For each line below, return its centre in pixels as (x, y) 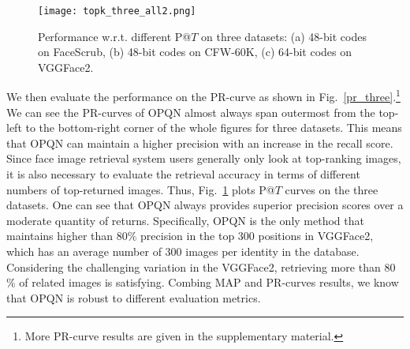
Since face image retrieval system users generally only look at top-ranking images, (204, 158)
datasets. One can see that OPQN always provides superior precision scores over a (205, 205)
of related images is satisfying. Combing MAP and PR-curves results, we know (209, 282)
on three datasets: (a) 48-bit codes (284, 36)
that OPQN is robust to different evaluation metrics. (134, 297)
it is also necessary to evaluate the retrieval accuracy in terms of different (183, 174)
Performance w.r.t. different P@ (115, 36)
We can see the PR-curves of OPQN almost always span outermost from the (191, 112)
